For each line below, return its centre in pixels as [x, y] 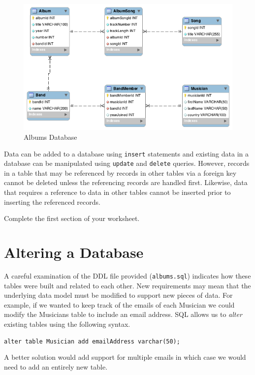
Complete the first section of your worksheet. [72, 218]
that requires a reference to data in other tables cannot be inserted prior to [117, 192]
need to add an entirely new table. [56, 366]
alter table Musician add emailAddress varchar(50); [92, 341]
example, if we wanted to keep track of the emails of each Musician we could [119, 304]
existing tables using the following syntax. [67, 324]
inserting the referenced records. [52, 202]
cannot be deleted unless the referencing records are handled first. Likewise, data [126, 182]
